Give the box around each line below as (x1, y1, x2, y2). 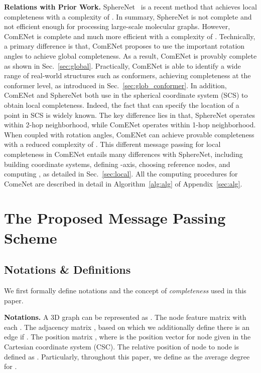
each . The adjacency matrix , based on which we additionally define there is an (4, 321, 250, 332)
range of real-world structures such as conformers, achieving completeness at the (4, 70, 251, 81)
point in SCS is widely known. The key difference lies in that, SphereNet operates (4, 109, 255, 120)
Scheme (4, 227, 57, 248)
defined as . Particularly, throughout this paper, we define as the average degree (4, 351, 250, 361)
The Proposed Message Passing (4, 208, 226, 228)
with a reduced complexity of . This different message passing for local (4, 139, 221, 149)
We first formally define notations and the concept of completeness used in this (4, 285, 246, 296)
